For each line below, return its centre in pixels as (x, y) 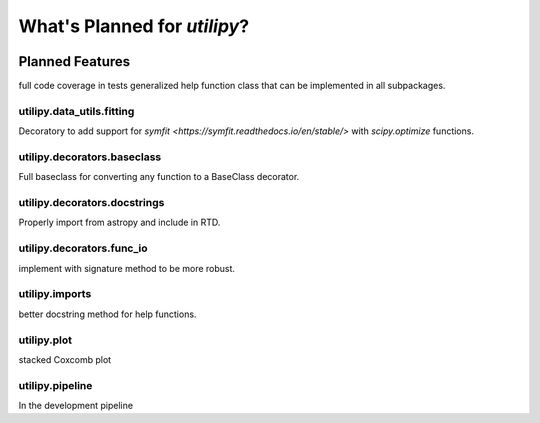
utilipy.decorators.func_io (83, 248)
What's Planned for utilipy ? (134, 26)
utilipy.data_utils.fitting (76, 111)
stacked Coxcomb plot (65, 359)
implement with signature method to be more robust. (126, 268)
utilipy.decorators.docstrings (91, 203)
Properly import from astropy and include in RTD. (119, 222)
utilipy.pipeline (55, 385)
